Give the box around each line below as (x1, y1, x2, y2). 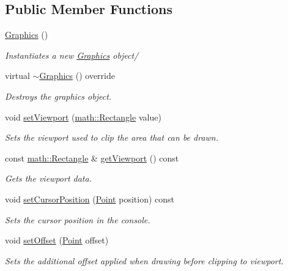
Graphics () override (39, 69, 115, 82)
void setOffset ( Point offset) (5, 234, 109, 247)
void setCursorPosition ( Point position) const (5, 192, 175, 205)
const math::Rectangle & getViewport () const (5, 151, 179, 164)
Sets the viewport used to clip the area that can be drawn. (5, 131, 219, 144)
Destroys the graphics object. (5, 89, 112, 102)
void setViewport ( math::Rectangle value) (5, 110, 161, 123)
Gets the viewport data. (5, 172, 92, 185)
